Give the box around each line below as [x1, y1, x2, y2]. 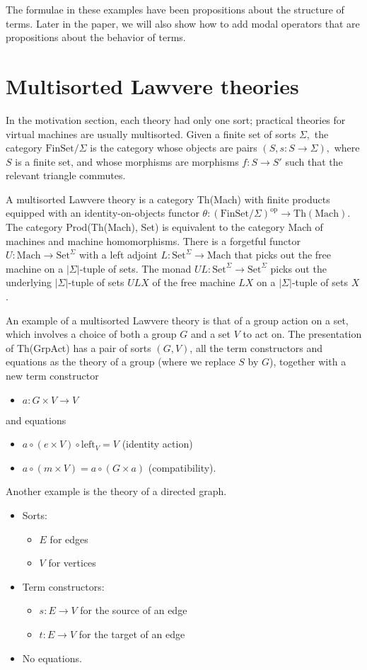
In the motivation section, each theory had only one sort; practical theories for [6, 112, 346, 127]
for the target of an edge [78, 626, 185, 641]
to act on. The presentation [243, 327, 362, 341]
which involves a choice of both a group [6, 327, 177, 341]
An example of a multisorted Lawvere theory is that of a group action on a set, [6, 312, 349, 327]
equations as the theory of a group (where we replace [6, 354, 235, 369]
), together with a [269, 354, 346, 369]
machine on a [6, 261, 64, 276]
